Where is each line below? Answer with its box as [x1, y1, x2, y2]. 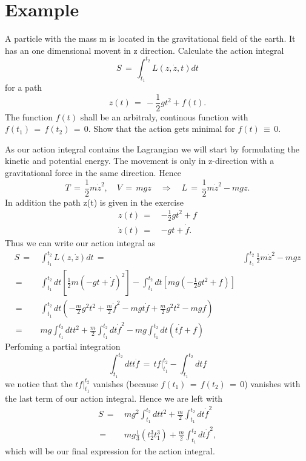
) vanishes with [244, 377, 301, 390]
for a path [5, 81, 42, 94]
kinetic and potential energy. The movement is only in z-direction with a [5, 154, 274, 167]
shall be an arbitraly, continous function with [80, 110, 248, 123]
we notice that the [5, 377, 73, 390]
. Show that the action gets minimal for [88, 122, 235, 135]
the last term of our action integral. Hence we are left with [5, 391, 223, 404]
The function [5, 110, 53, 123]
